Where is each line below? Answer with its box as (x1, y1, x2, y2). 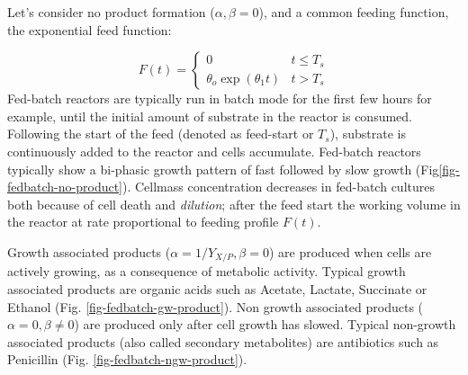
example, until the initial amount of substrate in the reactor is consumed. (7, 106, 412, 125)
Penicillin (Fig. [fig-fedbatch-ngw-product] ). (7, 350, 247, 369)
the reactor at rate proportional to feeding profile (7, 212, 279, 231)
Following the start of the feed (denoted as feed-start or (7, 124, 314, 143)
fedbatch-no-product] (7, 177, 123, 196)
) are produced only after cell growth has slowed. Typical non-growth (74, 315, 456, 334)
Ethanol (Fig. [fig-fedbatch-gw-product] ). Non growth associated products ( (7, 297, 424, 316)
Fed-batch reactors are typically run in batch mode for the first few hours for (7, 89, 432, 108)
